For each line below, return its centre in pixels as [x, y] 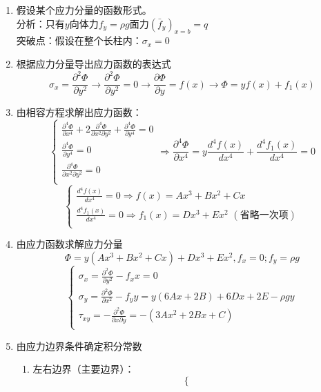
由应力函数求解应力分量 [69, 244]
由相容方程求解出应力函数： [79, 112]
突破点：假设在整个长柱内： [79, 40]
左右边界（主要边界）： [84, 369]
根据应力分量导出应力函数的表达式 [94, 63]
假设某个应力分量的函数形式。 [84, 10]
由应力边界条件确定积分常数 [79, 345]
